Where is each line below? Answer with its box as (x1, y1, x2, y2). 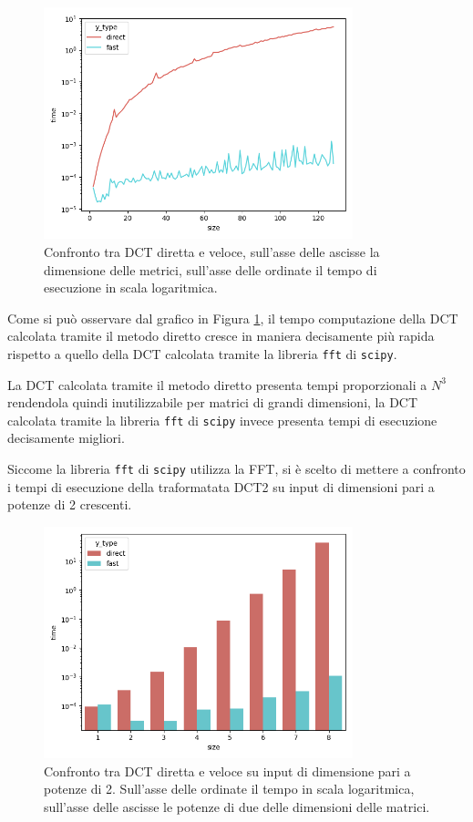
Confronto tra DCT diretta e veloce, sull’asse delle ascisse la (44, 241, 380, 261)
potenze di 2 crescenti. (7, 495, 132, 514)
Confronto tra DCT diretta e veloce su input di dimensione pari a (44, 761, 411, 780)
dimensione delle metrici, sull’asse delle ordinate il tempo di (44, 260, 377, 279)
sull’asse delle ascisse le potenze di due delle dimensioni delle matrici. (44, 797, 430, 817)
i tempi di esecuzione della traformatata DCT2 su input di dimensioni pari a (7, 477, 435, 496)
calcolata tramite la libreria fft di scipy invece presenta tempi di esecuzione (7, 410, 437, 429)
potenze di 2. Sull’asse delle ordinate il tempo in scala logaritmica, (44, 779, 415, 798)
